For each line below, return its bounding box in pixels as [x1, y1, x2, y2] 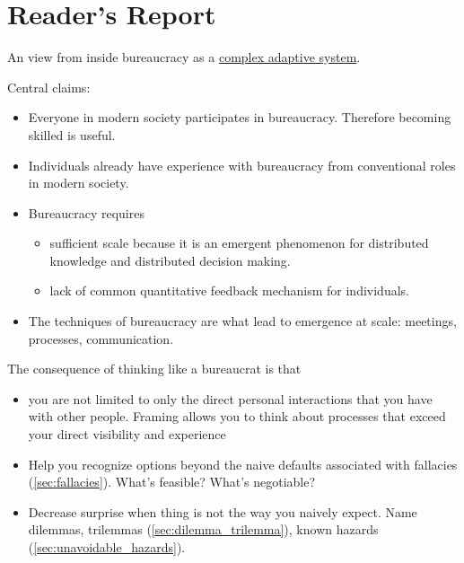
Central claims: [7, 77, 91, 96]
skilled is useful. [28, 125, 116, 144]
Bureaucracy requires [28, 203, 144, 222]
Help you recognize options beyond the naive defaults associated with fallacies [28, 454, 458, 473]
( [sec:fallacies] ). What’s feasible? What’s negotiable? [28, 472, 316, 491]
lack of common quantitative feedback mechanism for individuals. [49, 281, 409, 300]
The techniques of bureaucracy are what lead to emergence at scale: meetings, [28, 312, 457, 330]
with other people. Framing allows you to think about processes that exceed [28, 407, 446, 426]
